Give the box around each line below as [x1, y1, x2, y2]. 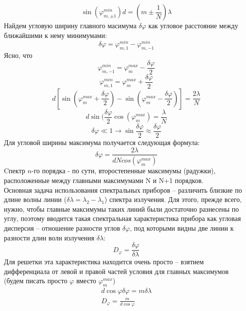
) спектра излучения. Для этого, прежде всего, [104, 194, 242, 204]
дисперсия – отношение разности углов [4, 222, 120, 233]
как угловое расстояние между [148, 20, 238, 30]
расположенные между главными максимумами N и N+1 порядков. [4, 175, 204, 185]
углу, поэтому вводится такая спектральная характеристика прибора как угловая [4, 213, 241, 223]
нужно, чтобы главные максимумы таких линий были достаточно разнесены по [4, 203, 239, 214]
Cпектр [4, 165, 25, 176]
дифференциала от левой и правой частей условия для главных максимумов [4, 266, 229, 276]
